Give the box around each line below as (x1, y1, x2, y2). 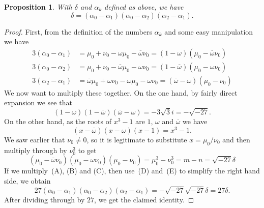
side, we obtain (4, 175, 51, 186)
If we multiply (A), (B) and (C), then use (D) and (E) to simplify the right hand (4, 165, 260, 176)
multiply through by (4, 144, 67, 155)
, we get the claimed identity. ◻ (94, 194, 194, 204)
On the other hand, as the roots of (4, 116, 112, 127)
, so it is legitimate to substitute (86, 134, 187, 144)
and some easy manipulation (164, 26, 253, 37)
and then (222, 134, 250, 144)
